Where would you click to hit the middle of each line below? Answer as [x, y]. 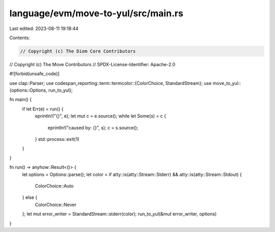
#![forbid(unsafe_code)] [34, 74]
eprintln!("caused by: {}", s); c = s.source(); [93, 128]
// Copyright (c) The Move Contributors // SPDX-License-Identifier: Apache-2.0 [92, 64]
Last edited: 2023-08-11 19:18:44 [44, 28]
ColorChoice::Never [56, 205]
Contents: [20, 38]
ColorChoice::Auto [54, 186]
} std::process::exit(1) [57, 139]
